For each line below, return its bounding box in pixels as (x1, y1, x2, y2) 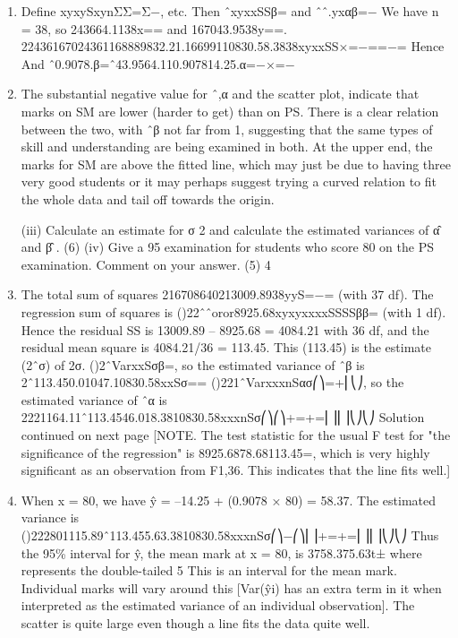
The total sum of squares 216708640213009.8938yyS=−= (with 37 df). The (21, 285, 434, 304)
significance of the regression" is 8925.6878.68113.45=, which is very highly (21, 443, 430, 461)
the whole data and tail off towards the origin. (21, 189, 275, 208)
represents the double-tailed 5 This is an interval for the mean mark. (21, 561, 397, 580)
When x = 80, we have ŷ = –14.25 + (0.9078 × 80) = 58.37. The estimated (21, 490, 436, 509)
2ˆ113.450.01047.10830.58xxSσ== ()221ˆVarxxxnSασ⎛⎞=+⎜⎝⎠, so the (21, 373, 404, 392)
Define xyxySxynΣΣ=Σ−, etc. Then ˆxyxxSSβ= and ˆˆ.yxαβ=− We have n (21, 2, 439, 20)
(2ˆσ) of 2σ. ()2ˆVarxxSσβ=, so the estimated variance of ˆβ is (21, 355, 365, 374)
